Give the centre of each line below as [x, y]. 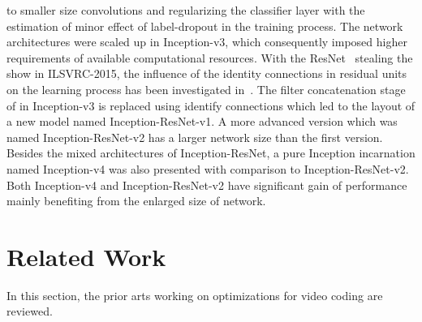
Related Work [86, 256]
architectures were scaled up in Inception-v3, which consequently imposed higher [207, 42]
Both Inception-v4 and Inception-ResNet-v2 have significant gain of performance [207, 185]
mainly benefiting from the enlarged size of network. [136, 201]
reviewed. [30, 311]
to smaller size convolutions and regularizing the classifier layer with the [186, 10]
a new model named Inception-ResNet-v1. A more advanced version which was [202, 121]
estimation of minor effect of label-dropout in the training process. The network [205, 26]
